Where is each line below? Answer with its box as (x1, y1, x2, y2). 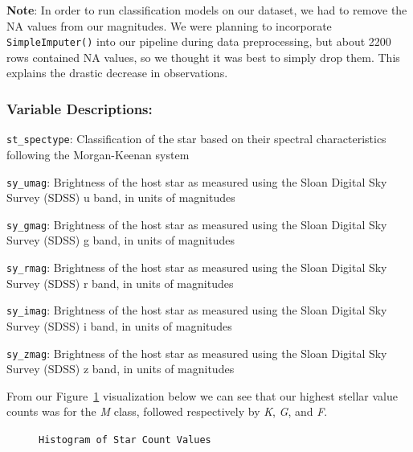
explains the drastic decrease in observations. (6, 64, 228, 81)
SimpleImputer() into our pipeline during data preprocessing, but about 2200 (6, 33, 391, 50)
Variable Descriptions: (6, 98, 153, 118)
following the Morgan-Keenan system (6, 146, 190, 162)
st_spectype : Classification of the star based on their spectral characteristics (6, 130, 386, 147)
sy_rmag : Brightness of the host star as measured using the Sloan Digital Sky (6, 259, 387, 275)
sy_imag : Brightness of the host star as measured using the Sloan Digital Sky (6, 302, 387, 318)
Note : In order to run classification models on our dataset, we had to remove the (6, 2, 407, 18)
